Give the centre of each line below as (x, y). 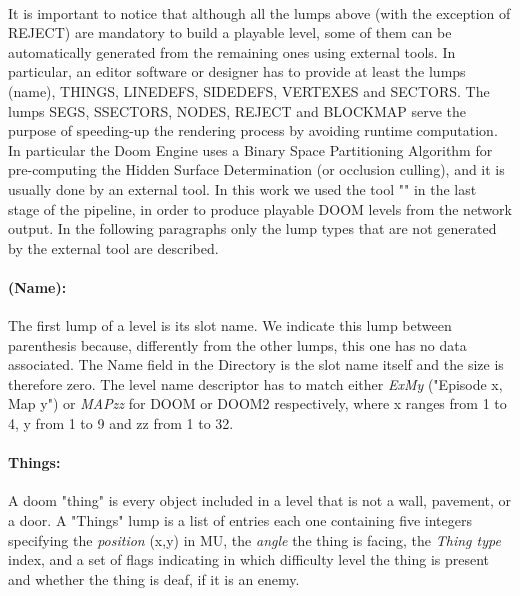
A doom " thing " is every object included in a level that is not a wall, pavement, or (260, 500)
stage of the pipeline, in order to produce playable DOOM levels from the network (260, 208)
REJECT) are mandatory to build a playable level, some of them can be (230, 32)
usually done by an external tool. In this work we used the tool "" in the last (242, 188)
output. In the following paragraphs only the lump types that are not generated (252, 228)
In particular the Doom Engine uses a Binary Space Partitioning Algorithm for (250, 149)
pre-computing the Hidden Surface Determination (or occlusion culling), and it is (256, 169)
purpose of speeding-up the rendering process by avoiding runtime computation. (253, 130)
